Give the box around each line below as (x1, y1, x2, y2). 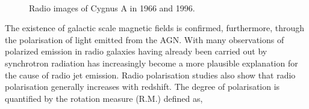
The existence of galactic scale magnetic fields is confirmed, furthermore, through (5, 22, 305, 34)
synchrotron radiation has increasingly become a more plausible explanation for (5, 56, 298, 69)
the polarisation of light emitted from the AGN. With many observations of (5, 33, 284, 46)
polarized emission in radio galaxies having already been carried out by (5, 45, 267, 57)
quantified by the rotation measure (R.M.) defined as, (5, 92, 203, 104)
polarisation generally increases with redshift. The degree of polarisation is (5, 80, 280, 93)
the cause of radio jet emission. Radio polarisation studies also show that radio (5, 68, 296, 81)
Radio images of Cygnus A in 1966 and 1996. (29, 1, 195, 14)
